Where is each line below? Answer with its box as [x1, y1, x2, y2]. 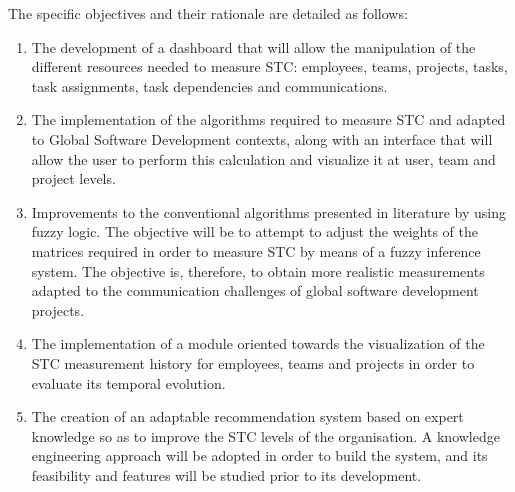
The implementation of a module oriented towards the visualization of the [31, 333, 485, 354]
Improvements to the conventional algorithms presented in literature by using [31, 201, 506, 222]
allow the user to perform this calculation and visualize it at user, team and [31, 148, 496, 169]
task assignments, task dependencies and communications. [31, 75, 388, 96]
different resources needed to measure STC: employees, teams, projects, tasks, [31, 56, 508, 77]
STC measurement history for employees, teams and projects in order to [31, 352, 475, 373]
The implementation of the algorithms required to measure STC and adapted [31, 109, 506, 130]
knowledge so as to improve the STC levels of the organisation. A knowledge [31, 425, 500, 446]
